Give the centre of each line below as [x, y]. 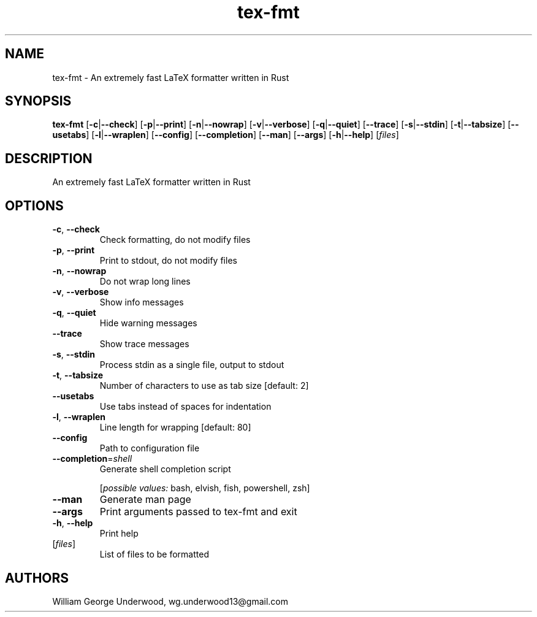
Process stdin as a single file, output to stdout [192, 365]
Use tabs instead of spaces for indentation [185, 407]
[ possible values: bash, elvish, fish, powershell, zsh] [205, 488]
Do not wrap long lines [145, 282]
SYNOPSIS [38, 101]
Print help [119, 534]
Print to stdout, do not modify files [168, 261]
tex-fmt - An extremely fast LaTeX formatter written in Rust [171, 77]
